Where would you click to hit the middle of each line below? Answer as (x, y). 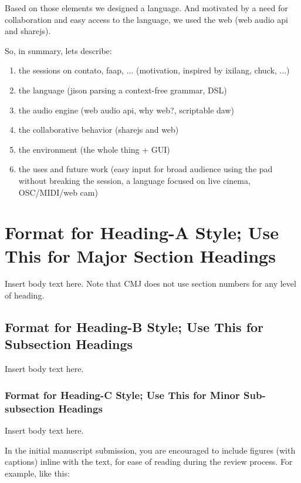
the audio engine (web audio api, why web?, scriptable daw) (126, 110)
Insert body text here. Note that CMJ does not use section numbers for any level (150, 284)
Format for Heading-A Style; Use (142, 232)
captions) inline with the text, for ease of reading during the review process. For (149, 462)
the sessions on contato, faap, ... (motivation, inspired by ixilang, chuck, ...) (154, 70)
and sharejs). (28, 31)
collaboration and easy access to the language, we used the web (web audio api (146, 19)
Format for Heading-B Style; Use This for (134, 327)
